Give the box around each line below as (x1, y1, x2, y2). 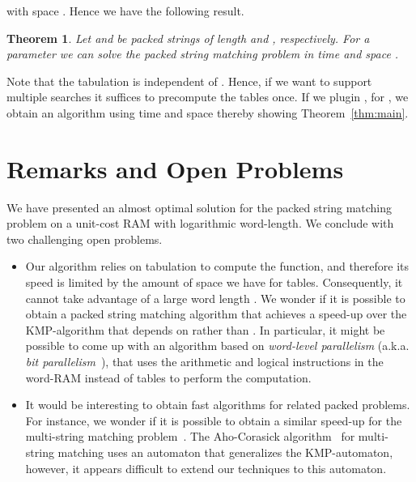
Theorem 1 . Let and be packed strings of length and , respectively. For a (6, 29, 370, 46)
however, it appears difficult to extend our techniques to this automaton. (25, 459, 387, 476)
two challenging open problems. (6, 230, 163, 247)
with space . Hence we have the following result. (6, 2, 244, 19)
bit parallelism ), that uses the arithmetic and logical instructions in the (25, 353, 384, 370)
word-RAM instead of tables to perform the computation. (25, 369, 312, 386)
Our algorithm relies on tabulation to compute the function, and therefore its (25, 258, 410, 275)
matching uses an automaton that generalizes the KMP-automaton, (57, 444, 393, 460)
